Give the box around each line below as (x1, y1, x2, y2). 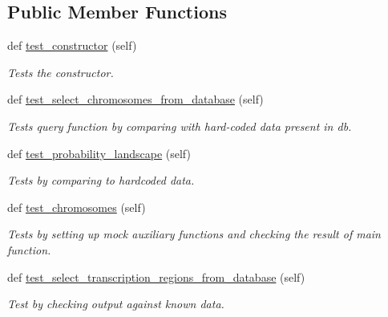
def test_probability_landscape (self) (7, 144, 191, 161)
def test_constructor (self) (7, 37, 137, 54)
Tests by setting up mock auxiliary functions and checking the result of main (7, 226, 381, 242)
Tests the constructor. (7, 63, 114, 80)
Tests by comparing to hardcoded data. (7, 172, 195, 189)
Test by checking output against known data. (7, 295, 224, 312)
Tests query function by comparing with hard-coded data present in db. (7, 117, 352, 134)
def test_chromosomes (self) (7, 198, 146, 215)
